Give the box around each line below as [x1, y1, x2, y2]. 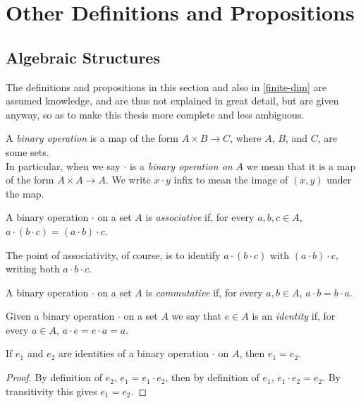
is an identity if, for [252, 308, 336, 323]
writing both [6, 261, 60, 276]
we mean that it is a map [246, 158, 356, 173]
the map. [6, 186, 44, 200]
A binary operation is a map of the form [6, 131, 179, 145]
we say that [171, 308, 222, 323]
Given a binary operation [6, 308, 115, 323]
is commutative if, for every [145, 284, 263, 299]
